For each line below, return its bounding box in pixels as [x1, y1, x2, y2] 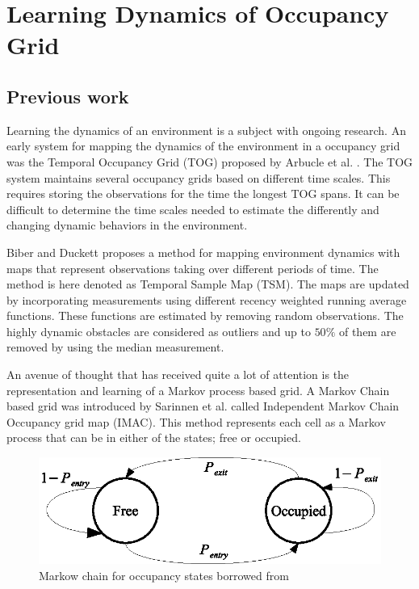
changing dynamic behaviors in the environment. [6, 217, 248, 233]
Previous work [6, 83, 129, 108]
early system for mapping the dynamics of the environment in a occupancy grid [6, 137, 400, 154]
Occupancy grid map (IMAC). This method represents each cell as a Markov [6, 413, 386, 430]
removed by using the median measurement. [6, 339, 224, 356]
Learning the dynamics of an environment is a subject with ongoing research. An [6, 121, 406, 138]
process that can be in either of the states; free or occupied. [6, 429, 301, 446]
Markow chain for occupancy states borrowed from [39, 566, 289, 583]
